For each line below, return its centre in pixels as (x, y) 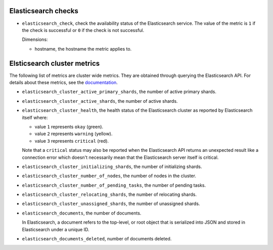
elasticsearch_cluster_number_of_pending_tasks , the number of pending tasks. (114, 185)
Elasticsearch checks (44, 11)
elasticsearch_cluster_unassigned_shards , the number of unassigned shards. (111, 204)
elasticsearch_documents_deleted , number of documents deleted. (97, 239)
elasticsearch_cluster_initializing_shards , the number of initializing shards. (112, 166)
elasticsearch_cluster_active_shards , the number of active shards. (100, 101)
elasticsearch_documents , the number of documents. (82, 213)
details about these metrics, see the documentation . (64, 82)
